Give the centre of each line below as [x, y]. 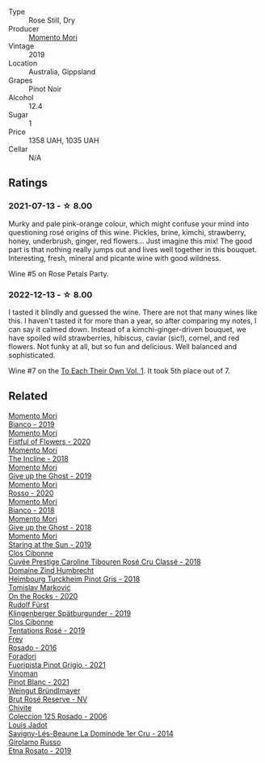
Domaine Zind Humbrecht [51, 570]
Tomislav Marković [40, 587]
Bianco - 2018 [32, 510]
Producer [24, 29]
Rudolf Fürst [29, 605]
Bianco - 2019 [32, 424]
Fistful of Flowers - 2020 [50, 441]
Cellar [18, 149]
